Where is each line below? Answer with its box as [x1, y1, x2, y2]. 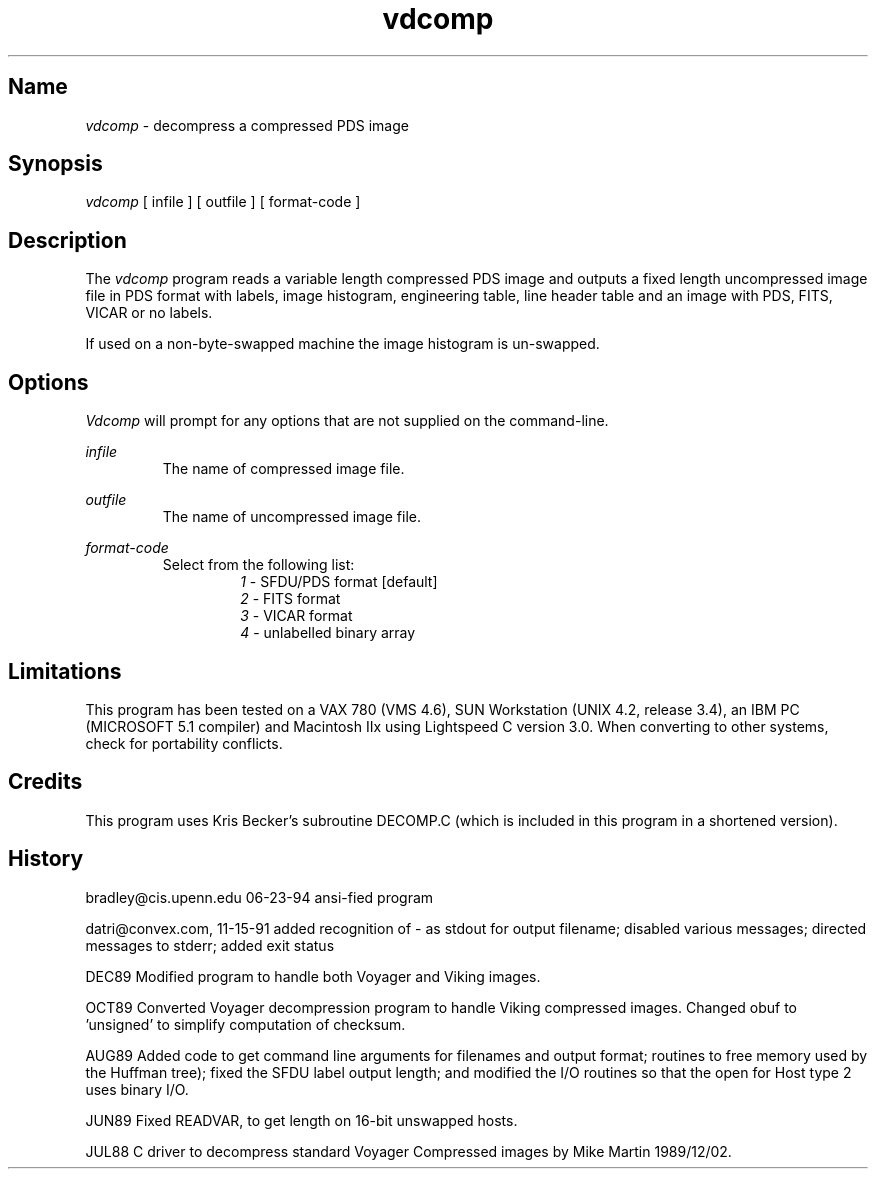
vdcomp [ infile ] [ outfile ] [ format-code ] [85, 193, 361, 211]
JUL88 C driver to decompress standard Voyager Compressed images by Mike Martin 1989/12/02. [85, 1142, 732, 1160]
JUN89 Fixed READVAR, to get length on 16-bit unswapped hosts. [85, 1111, 518, 1129]
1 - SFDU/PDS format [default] [240, 573, 438, 591]
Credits [8, 769, 83, 795]
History [8, 846, 84, 872]
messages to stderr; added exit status [85, 936, 335, 954]
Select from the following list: [162, 556, 355, 574]
